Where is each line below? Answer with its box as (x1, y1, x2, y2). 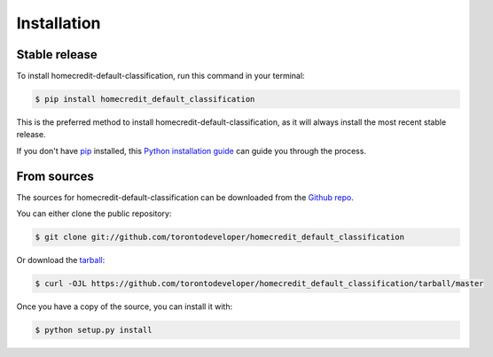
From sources (16, 168, 95, 183)
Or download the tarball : (16, 255, 106, 266)
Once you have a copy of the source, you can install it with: (16, 301, 233, 312)
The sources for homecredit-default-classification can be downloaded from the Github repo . (16, 191, 354, 203)
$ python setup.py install (35, 325, 153, 336)
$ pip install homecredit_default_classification (35, 94, 255, 105)
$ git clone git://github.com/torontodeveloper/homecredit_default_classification (35, 232, 405, 243)
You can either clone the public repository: (16, 208, 172, 219)
